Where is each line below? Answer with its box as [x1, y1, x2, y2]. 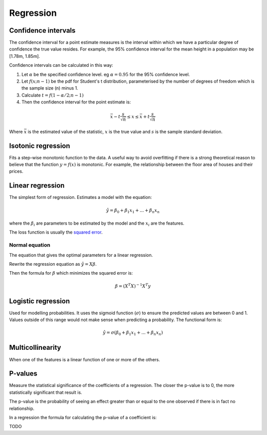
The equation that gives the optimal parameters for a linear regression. [9, 252, 153, 258]
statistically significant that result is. [9, 389, 83, 395]
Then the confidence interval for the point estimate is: [21, 99, 131, 105]
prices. [9, 168, 23, 174]
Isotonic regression [9, 142, 70, 150]
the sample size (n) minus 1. [21, 85, 79, 91]
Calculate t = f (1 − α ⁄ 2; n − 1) [21, 92, 84, 98]
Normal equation [9, 242, 50, 248]
